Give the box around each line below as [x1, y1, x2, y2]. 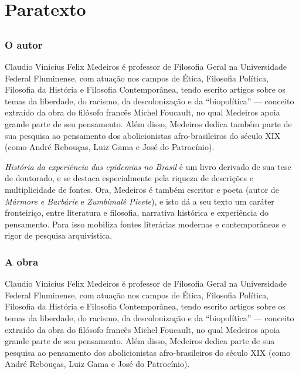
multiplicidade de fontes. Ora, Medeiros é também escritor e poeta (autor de [5, 183, 279, 195]
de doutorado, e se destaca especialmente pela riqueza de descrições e [5, 172, 253, 184]
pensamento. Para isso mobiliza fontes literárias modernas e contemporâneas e [5, 217, 286, 230]
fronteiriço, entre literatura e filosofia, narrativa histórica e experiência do [5, 206, 269, 219]
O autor [5, 37, 43, 52]
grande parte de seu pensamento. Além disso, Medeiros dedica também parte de [5, 118, 292, 130]
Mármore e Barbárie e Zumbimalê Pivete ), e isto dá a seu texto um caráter [5, 195, 274, 207]
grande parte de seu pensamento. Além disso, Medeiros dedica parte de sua [5, 335, 275, 347]
